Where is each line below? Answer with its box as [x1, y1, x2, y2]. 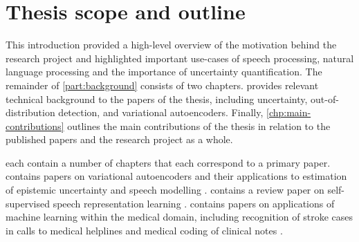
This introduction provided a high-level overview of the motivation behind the [6, 37, 337, 52]
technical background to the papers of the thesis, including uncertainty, [6, 91, 308, 106]
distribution [6, 105, 55, 120]
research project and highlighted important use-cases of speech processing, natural [6, 50, 354, 65]
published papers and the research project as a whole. [6, 132, 233, 147]
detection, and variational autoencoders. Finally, [58, 105, 264, 120]
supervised [6, 196, 50, 210]
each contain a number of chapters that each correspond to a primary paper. [6, 155, 331, 169]
